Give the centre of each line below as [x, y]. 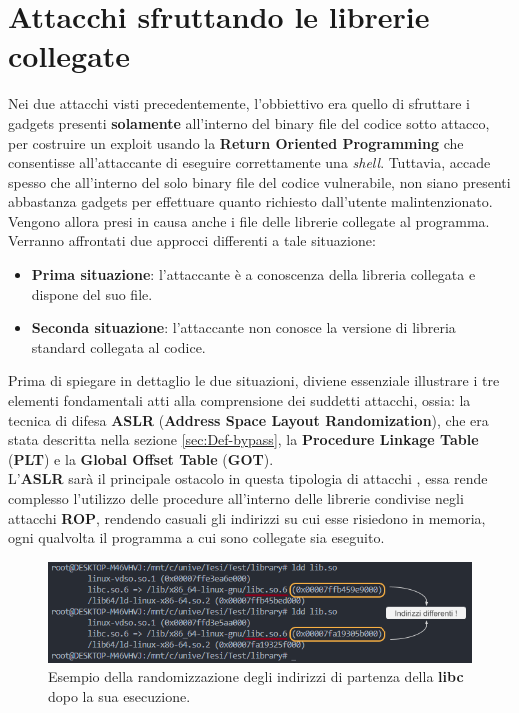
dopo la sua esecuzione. [119, 695]
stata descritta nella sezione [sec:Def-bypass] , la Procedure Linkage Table [243, 439]
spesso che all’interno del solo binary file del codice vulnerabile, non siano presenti [259, 181]
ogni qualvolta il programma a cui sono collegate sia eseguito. [196, 537]
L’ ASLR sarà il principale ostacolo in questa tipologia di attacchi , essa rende [248, 478]
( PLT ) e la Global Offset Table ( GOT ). [141, 458]
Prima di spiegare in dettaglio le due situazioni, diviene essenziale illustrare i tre [254, 380]
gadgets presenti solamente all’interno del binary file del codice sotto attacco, [249, 122]
